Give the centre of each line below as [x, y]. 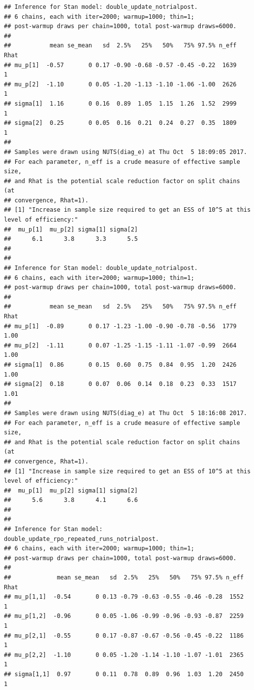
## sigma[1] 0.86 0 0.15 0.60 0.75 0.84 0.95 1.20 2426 [120, 364]
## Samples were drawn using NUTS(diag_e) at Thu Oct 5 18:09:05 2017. [126, 152]
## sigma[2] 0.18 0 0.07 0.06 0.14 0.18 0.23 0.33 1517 [120, 384]
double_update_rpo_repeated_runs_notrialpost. [81, 539]
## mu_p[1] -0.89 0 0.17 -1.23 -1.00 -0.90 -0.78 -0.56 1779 [120, 326]
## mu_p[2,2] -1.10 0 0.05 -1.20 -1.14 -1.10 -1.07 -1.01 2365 [124, 655]
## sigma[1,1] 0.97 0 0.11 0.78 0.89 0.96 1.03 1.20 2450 [124, 674]
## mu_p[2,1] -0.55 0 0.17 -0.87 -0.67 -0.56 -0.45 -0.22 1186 [124, 635]
